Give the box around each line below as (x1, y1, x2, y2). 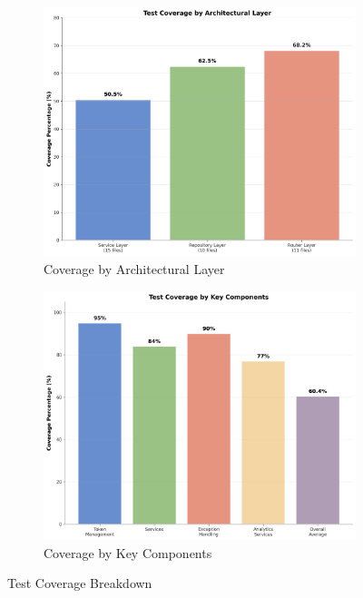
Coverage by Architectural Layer (44, 260, 225, 279)
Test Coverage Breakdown (7, 573, 152, 593)
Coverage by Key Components (44, 543, 212, 562)
